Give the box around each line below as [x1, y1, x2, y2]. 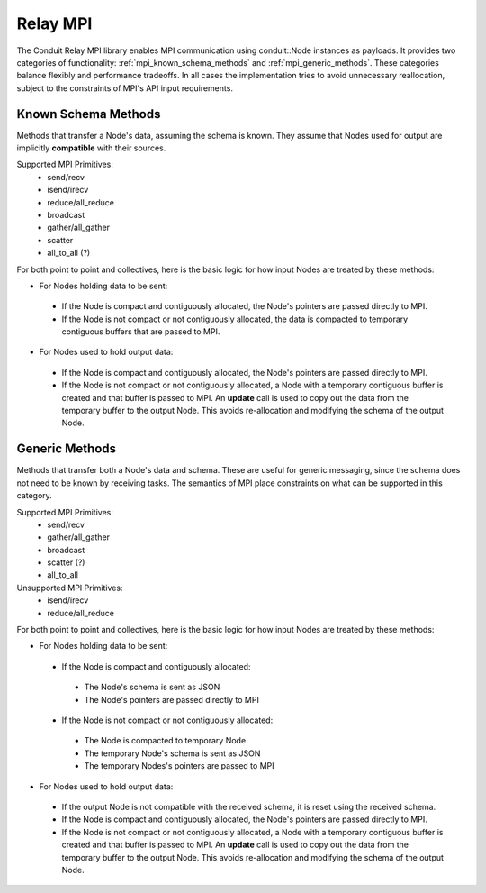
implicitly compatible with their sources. [16, 142, 166, 153]
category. [16, 490, 53, 501]
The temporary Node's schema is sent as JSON [84, 748, 261, 759]
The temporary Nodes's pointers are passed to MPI [84, 761, 274, 771]
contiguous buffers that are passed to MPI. [61, 326, 220, 337]
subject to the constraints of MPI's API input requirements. [16, 82, 234, 94]
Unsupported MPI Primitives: [16, 582, 123, 593]
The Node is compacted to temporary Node [84, 735, 247, 746]
